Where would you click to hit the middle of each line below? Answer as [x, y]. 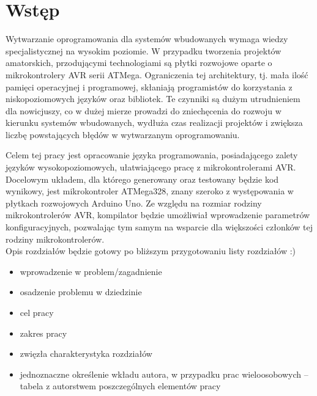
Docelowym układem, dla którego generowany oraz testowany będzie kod [142, 179]
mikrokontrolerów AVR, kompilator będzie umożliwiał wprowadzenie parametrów [158, 215]
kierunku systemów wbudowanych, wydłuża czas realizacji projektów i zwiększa [154, 123]
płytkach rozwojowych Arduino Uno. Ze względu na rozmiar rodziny [134, 203]
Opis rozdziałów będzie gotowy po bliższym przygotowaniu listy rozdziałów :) [151, 251]
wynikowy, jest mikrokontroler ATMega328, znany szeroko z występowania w [150, 191]
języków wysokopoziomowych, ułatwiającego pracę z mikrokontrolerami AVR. [151, 167]
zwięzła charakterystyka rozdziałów [86, 354]
